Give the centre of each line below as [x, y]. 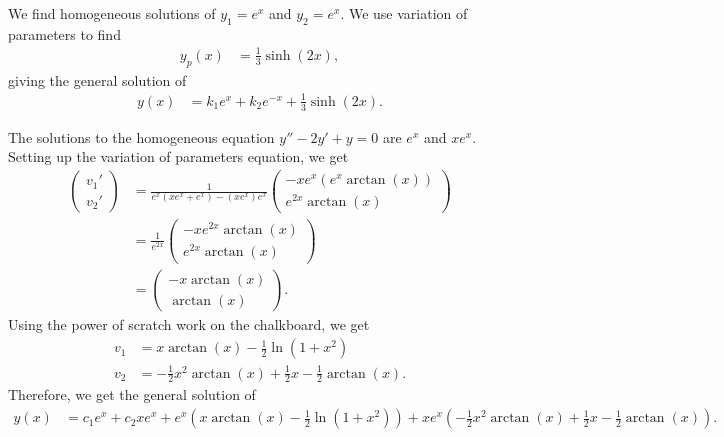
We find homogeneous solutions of [112, 13]
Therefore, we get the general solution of [132, 394]
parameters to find [64, 33]
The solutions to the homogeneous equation [141, 136]
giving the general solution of [97, 79]
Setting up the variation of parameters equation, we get [178, 156]
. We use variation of [404, 13]
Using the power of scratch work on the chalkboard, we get [189, 324]
